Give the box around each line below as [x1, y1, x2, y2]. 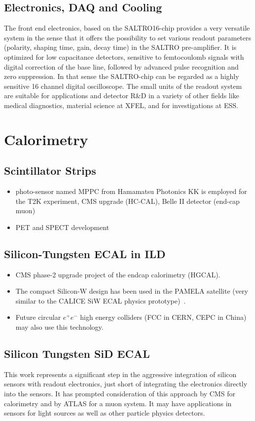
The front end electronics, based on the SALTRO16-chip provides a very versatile [4, 23, 250, 33]
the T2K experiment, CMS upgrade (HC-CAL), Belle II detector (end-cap [15, 195, 240, 206]
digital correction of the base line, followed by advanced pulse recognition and [4, 61, 239, 72]
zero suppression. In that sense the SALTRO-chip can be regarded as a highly [4, 71, 239, 81]
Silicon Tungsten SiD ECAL [4, 346, 150, 361]
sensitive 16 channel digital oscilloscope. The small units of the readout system [4, 80, 242, 91]
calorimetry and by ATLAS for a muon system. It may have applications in [4, 398, 232, 408]
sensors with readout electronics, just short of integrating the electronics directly [4, 379, 248, 389]
